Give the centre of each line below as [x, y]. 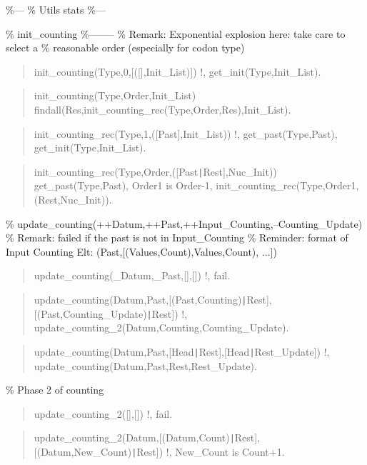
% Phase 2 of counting [55, 390]
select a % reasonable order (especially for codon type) [125, 47]
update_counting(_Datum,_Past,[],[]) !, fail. [132, 275]
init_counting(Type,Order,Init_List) [115, 95]
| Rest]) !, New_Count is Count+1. [208, 451]
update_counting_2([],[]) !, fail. [103, 413]
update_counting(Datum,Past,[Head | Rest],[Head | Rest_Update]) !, [182, 351]
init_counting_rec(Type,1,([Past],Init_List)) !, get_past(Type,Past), [186, 133]
